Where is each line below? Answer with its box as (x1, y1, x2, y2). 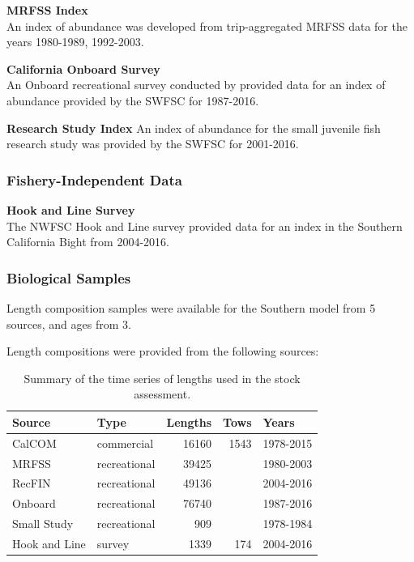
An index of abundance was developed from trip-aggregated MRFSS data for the (6, 17, 408, 34)
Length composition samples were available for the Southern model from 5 (6, 299, 376, 316)
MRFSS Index (6, 2, 88, 18)
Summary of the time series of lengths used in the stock (23, 369, 301, 386)
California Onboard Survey (6, 60, 160, 77)
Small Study (12, 515, 74, 532)
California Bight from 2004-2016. (6, 233, 169, 250)
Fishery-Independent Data (6, 169, 182, 189)
